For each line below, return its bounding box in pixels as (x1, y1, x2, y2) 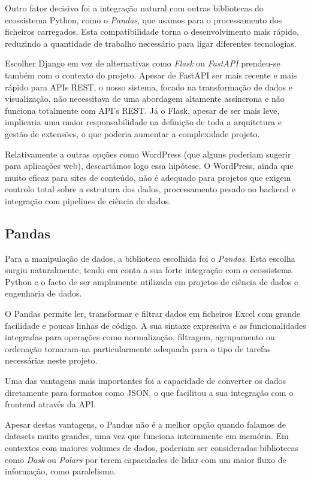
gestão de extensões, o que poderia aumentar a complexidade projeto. (5, 127, 260, 140)
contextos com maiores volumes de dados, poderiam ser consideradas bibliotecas (5, 441, 298, 454)
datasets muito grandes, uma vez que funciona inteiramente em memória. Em (5, 429, 289, 442)
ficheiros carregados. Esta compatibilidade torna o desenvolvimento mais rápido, (5, 25, 299, 38)
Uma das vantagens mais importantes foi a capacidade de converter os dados (5, 374, 286, 387)
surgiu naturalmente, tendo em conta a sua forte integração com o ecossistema (5, 264, 292, 276)
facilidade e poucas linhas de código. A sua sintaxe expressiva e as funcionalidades (5, 319, 306, 331)
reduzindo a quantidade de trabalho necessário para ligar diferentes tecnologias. (5, 37, 297, 49)
